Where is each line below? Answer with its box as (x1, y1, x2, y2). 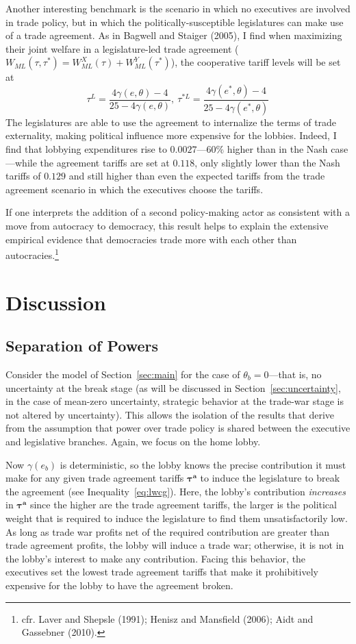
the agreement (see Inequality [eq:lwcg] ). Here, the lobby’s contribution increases (5, 484, 346, 498)
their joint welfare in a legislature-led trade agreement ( (5, 41, 239, 55)
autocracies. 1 (5, 246, 59, 262)
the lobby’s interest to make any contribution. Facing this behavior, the (5, 551, 306, 565)
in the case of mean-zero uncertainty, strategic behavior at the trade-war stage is (5, 394, 344, 408)
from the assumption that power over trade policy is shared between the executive (5, 421, 351, 435)
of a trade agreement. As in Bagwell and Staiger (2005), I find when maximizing (5, 28, 342, 42)
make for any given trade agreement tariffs (5, 471, 184, 485)
